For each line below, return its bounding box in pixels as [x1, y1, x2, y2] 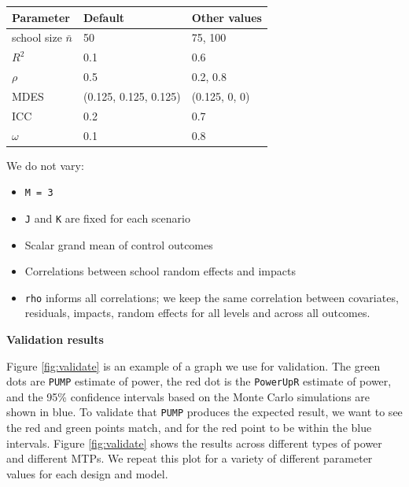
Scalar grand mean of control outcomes [24, 236, 213, 253]
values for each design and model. [6, 465, 168, 481]
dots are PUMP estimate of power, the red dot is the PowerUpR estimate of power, [6, 373, 392, 389]
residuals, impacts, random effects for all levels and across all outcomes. [24, 304, 370, 321]
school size [12, 29, 62, 46]
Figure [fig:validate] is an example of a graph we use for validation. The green [6, 357, 381, 374]
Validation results [6, 331, 104, 347]
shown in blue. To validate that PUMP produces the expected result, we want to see [6, 404, 403, 420]
